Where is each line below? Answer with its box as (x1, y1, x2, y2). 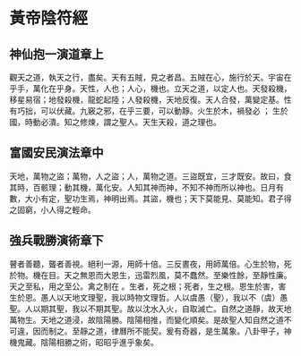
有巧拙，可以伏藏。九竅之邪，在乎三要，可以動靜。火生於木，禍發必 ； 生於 (9, 106, 288, 116)
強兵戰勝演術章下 (9, 233, 104, 249)
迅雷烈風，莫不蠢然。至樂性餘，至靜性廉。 (133, 269, 292, 280)
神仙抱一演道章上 (9, 47, 104, 62)
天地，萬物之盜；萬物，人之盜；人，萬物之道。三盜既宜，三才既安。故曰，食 (9, 171, 292, 182)
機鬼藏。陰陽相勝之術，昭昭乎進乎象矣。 (9, 336, 159, 347)
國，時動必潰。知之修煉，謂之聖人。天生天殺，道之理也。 (9, 117, 221, 127)
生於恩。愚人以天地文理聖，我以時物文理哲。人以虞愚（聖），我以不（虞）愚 (9, 292, 288, 302)
